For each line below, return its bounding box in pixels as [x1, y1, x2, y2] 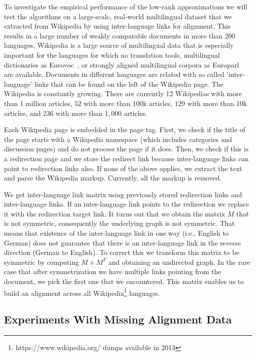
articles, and [4, 107, 41, 118]
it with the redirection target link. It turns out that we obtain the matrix [4, 208, 225, 218]
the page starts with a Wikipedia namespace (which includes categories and [4, 134, 232, 144]
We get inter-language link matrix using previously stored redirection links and [4, 189, 242, 199]
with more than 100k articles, [83, 98, 173, 108]
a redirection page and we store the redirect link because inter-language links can [4, 153, 249, 163]
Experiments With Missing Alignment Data [4, 312, 232, 327]
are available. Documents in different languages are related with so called [4, 69, 224, 79]
